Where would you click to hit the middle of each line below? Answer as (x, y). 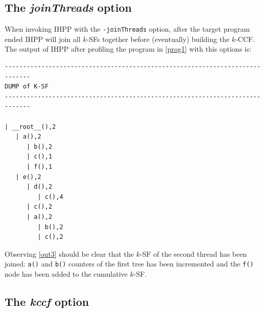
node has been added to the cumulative (66, 273)
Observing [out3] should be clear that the (69, 253)
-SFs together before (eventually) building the (158, 39)
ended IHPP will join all (43, 39)
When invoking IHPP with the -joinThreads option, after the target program (127, 29)
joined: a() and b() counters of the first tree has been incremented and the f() (129, 264)
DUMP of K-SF (27, 87)
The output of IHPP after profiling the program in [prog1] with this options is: (128, 49)
